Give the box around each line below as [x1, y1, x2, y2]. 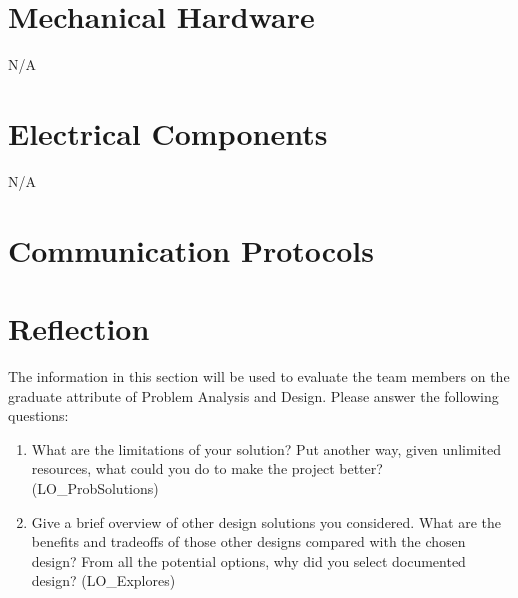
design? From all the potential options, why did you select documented [31, 550, 466, 571]
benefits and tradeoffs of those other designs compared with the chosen [31, 531, 466, 552]
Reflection [8, 308, 150, 348]
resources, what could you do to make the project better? [31, 458, 383, 479]
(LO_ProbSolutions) [31, 477, 159, 498]
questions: [8, 405, 69, 426]
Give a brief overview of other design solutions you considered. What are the [31, 511, 502, 532]
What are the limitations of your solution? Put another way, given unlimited [31, 438, 501, 459]
